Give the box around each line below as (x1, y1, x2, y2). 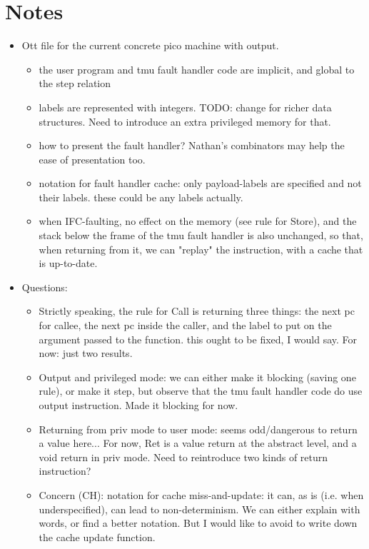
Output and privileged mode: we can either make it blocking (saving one (39, 369, 356, 384)
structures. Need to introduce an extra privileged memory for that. (39, 114, 331, 129)
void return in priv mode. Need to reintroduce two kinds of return (39, 449, 328, 464)
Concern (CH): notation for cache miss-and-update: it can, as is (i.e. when (39, 487, 364, 502)
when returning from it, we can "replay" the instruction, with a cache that (39, 241, 363, 256)
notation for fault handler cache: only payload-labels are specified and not (39, 176, 362, 191)
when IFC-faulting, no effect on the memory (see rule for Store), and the (39, 213, 357, 228)
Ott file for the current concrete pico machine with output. (21, 38, 279, 53)
